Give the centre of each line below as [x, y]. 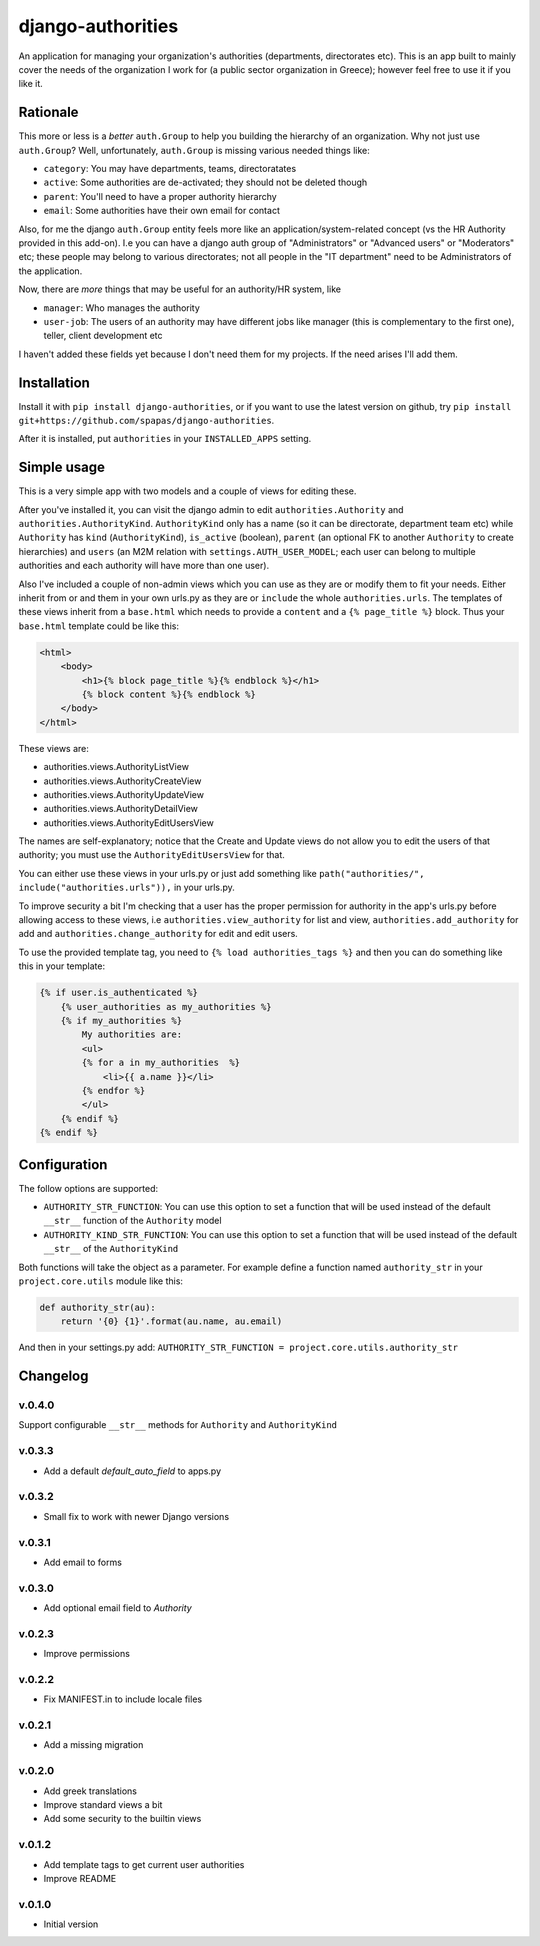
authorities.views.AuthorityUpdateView [124, 794]
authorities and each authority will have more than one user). [144, 566]
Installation [54, 382]
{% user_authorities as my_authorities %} [166, 1006]
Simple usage [61, 467]
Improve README [80, 1878]
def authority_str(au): [98, 1307]
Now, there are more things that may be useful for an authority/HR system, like [180, 289]
